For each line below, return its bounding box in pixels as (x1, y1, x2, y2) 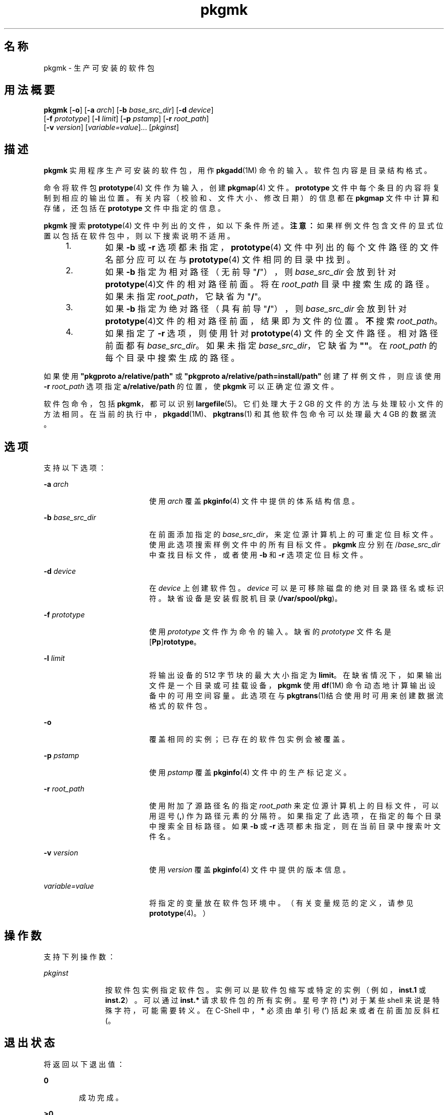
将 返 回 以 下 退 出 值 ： (43, 1059, 124, 1068)
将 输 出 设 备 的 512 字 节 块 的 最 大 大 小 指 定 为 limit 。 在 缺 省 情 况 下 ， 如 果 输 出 (149, 671, 442, 680)
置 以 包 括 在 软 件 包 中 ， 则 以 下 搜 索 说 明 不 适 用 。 (43, 231, 235, 241)
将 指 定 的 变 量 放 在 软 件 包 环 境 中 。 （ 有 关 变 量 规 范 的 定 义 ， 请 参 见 (149, 898, 414, 908)
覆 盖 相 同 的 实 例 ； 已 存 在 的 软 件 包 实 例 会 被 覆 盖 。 (149, 735, 349, 744)
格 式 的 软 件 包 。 (149, 701, 212, 711)
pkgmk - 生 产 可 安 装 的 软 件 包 (43, 63, 154, 72)
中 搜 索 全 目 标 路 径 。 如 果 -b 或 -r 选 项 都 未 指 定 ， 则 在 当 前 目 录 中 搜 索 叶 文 (149, 822, 441, 831)
